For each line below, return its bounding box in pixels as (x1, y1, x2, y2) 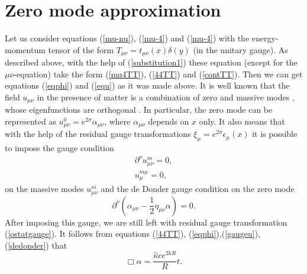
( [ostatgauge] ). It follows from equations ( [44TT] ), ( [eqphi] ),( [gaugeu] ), (5, 227, 261, 240)
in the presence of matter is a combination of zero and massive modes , (37, 90, 295, 103)
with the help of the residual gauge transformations (5, 128, 191, 140)
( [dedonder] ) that (5, 239, 67, 251)
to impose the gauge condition (5, 142, 114, 154)
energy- (251, 32, 279, 44)
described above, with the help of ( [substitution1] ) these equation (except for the (5, 56, 298, 68)
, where (104, 115, 131, 127)
